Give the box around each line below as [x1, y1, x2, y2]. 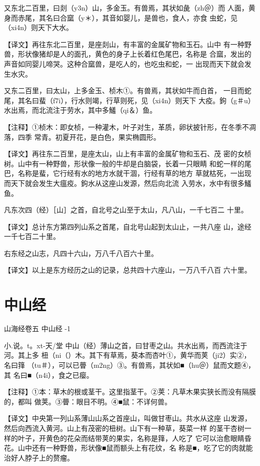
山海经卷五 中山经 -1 [4, 323, 70, 334]
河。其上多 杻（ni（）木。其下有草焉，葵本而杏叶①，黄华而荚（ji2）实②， [4, 350, 251, 360]
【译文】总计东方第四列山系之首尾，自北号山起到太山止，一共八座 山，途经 [4, 221, 251, 231]
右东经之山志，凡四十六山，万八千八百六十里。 [4, 248, 158, 258]
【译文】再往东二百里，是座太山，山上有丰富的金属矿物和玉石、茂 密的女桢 [4, 148, 251, 159]
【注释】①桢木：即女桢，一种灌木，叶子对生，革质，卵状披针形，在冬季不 [4, 121, 249, 132]
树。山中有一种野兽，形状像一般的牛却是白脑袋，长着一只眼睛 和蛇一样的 [4, 158, 244, 168]
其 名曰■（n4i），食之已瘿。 [4, 369, 93, 380]
